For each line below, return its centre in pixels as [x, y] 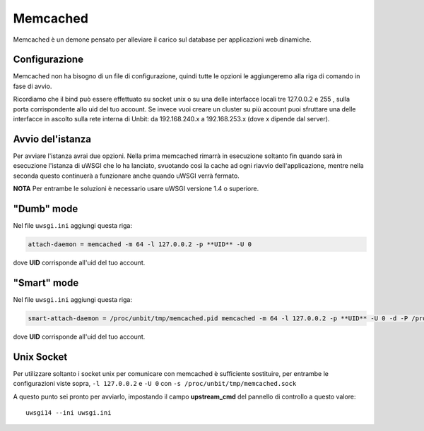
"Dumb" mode [46, 208]
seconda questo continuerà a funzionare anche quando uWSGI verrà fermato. [126, 176]
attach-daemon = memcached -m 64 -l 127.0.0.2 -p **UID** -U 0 [140, 244]
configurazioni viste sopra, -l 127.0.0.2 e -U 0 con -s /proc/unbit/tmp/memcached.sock [155, 384]
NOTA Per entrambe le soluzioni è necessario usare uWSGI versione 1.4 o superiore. [136, 189]
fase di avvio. [33, 86]
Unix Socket [40, 357]
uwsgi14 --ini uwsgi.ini [69, 412]
